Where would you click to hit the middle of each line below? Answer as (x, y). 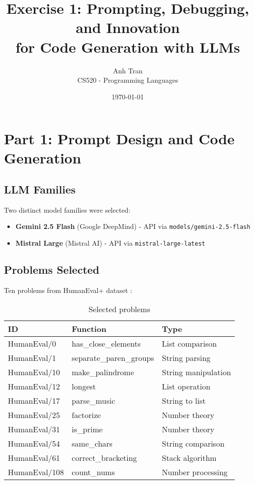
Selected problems (119, 309)
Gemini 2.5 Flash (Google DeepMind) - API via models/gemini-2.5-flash (133, 226)
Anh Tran (128, 70)
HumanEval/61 (34, 457)
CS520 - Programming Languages (128, 80)
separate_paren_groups (113, 357)
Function (89, 328)
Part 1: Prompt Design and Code (119, 139)
